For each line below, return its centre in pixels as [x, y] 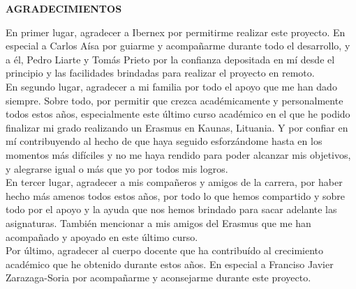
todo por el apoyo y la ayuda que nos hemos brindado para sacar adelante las [171, 209]
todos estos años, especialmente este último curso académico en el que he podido [178, 114]
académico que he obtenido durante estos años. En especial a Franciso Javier [170, 264]
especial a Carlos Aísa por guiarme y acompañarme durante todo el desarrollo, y [178, 46]
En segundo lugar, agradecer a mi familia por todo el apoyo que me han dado [171, 86]
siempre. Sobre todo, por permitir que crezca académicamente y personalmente [175, 100]
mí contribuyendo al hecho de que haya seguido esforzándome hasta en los [164, 141]
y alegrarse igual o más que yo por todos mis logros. [117, 168]
